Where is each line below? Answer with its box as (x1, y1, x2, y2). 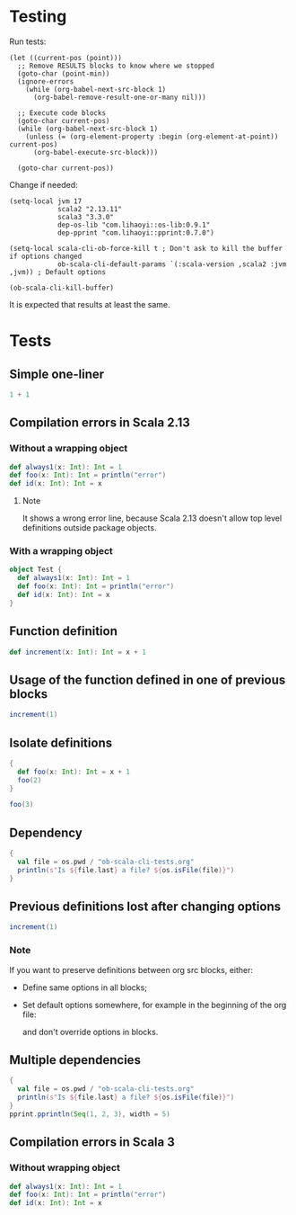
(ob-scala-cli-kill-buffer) (9, 283, 115, 292)
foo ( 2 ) (17, 775, 42, 784)
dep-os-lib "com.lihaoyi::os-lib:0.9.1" (57, 220, 211, 229)
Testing (9, 6, 67, 27)
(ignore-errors (17, 76, 74, 86)
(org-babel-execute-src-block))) (32, 147, 159, 156)
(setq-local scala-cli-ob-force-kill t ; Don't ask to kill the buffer (9, 244, 283, 253)
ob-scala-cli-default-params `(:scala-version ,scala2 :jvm (57, 259, 287, 269)
